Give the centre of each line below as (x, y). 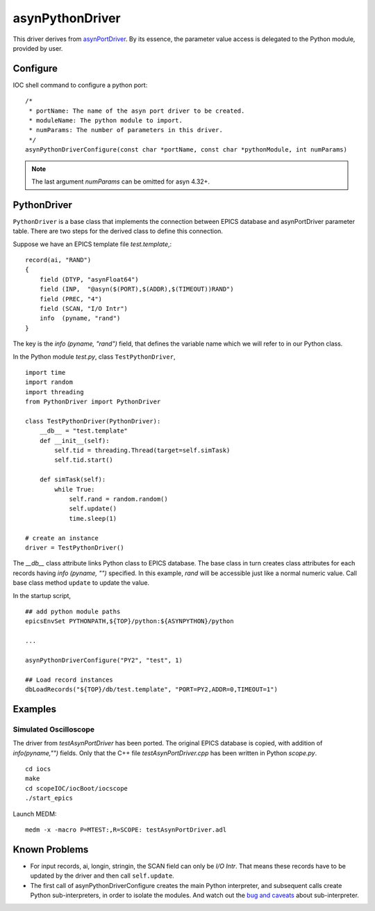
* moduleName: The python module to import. (106, 121)
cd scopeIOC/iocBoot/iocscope (77, 788)
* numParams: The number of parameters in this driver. (126, 130)
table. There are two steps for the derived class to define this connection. (118, 231)
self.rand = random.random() (118, 499)
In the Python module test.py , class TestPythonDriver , (94, 356)
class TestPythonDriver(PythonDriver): (93, 421)
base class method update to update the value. (81, 583)
